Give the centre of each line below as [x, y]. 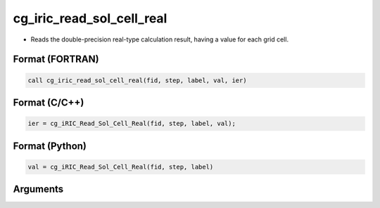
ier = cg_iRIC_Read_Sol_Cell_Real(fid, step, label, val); [132, 124]
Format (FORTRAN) [56, 59]
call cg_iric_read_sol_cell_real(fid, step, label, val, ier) [137, 80]
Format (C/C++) [49, 102]
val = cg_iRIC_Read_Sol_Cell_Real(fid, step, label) [121, 167]
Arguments [38, 189]
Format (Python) [50, 146]
